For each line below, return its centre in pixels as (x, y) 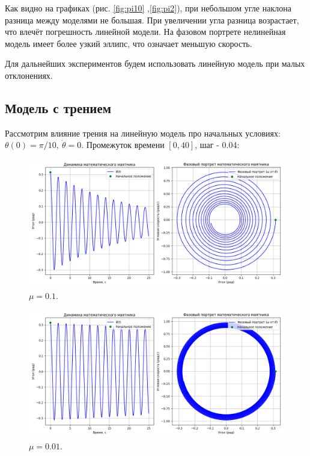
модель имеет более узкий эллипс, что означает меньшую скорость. (129, 43)
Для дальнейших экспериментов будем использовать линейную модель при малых (155, 63)
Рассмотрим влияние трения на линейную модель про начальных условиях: (143, 133)
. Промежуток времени (123, 145)
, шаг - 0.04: (217, 145)
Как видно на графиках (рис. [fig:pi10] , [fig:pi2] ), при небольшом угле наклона (148, 8)
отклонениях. (29, 75)
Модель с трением (58, 107)
